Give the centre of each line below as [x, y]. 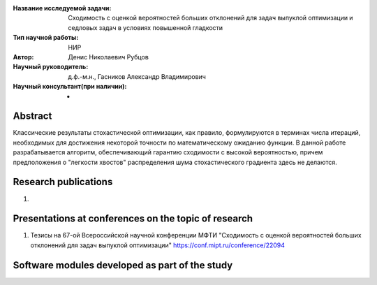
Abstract [32, 116]
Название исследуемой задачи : [62, 8]
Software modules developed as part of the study [123, 265]
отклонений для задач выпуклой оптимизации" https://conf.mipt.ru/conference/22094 [158, 245]
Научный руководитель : [51, 67]
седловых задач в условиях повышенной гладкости [146, 27]
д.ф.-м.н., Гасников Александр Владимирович [137, 76]
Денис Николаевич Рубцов [109, 57]
